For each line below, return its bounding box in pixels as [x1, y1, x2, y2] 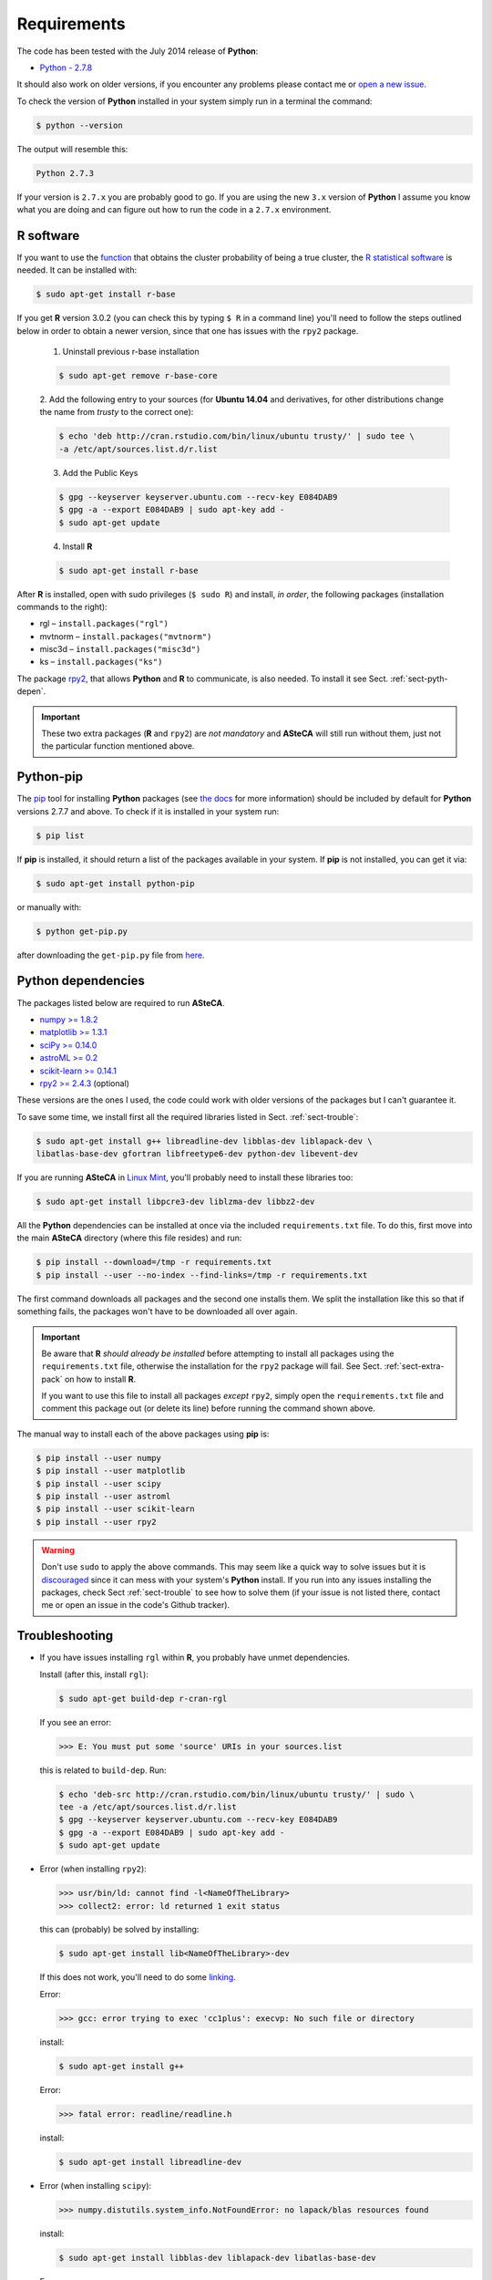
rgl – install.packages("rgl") [39, 618, 169, 629]
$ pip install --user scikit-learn [36, 1504, 195, 1514]
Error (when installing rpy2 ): [39, 1863, 148, 1874]
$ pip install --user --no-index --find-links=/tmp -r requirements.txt [36, 1270, 368, 1280]
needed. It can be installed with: [16, 264, 137, 275]
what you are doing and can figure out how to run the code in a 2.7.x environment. [16, 204, 332, 215]
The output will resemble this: [16, 143, 128, 154]
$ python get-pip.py [36, 926, 128, 937]
